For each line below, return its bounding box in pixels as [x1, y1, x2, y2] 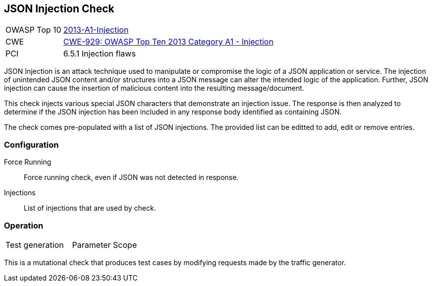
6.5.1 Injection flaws [63, 49, 136, 59]
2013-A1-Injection [63, 25, 129, 35]
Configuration [4, 139, 59, 150]
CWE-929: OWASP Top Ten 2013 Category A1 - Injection [63, 37, 273, 47]
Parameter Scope [72, 239, 137, 250]
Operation [4, 220, 44, 230]
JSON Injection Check [4, 2, 114, 15]
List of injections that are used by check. [24, 204, 156, 213]
